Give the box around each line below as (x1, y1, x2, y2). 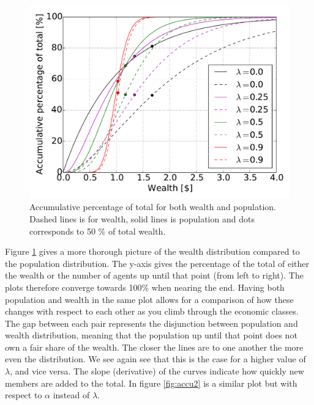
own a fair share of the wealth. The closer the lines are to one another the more (5, 340, 304, 353)
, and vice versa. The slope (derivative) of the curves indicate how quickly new (10, 365, 304, 378)
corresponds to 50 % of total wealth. (29, 224, 166, 237)
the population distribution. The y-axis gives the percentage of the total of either (5, 257, 309, 269)
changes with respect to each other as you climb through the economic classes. (5, 305, 299, 318)
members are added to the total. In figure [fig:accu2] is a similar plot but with (5, 376, 297, 389)
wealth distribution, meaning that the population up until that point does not (5, 329, 297, 341)
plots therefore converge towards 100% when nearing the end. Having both (5, 280, 285, 293)
